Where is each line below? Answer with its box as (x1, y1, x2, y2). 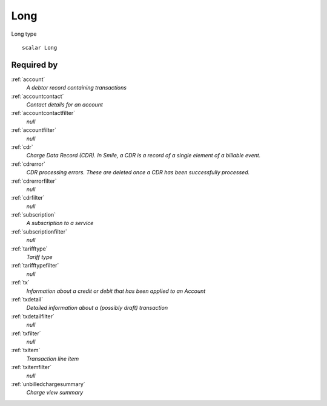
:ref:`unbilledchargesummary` (11, 380, 85, 387)
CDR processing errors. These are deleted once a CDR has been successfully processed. (26, 169, 250, 176)
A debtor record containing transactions (26, 84, 127, 91)
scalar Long (22, 44, 58, 51)
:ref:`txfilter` (11, 330, 42, 337)
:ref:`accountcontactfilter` (11, 110, 76, 117)
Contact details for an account (26, 101, 103, 108)
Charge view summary (26, 389, 84, 396)
